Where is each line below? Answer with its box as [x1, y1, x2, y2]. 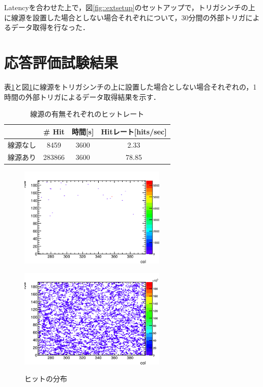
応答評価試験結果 [4, 51, 119, 72]
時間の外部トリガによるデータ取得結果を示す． [4, 91, 161, 102]
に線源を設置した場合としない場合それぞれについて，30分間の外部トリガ [4, 12, 246, 22]
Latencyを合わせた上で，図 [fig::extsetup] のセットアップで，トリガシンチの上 [4, 2, 255, 12]
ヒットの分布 [24, 373, 67, 384]
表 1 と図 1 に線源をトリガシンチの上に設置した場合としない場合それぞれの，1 [4, 81, 257, 92]
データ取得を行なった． [11, 22, 90, 33]
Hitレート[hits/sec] [101, 126, 167, 136]
